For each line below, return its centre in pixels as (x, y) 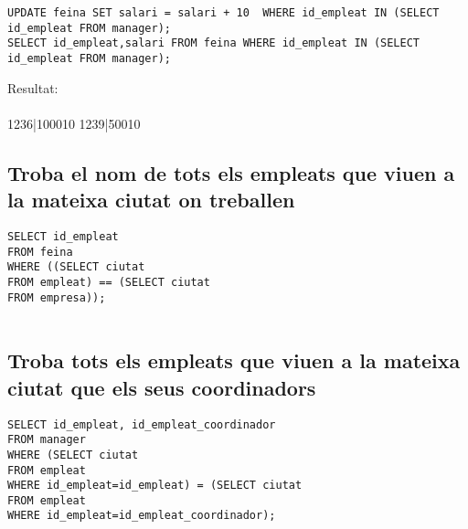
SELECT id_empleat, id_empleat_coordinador (142, 424)
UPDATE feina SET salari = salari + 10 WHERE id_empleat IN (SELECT (223, 13)
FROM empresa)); (57, 297)
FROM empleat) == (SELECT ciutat (109, 282)
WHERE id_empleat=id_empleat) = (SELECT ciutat (155, 486)
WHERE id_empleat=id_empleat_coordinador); (142, 516)
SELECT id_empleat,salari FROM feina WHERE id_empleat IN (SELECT (214, 43)
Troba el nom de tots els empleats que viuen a (231, 172)
